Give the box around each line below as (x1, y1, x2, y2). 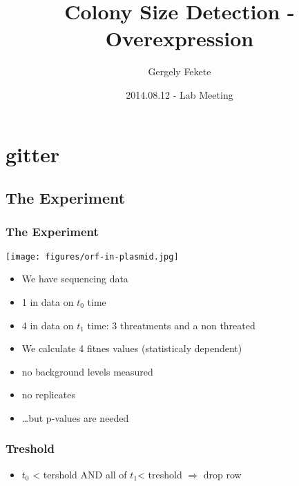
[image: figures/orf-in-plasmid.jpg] (6, 251, 179, 262)
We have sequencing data (21, 271, 128, 286)
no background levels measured (21, 364, 153, 378)
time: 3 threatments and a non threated (87, 318, 255, 332)
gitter (6, 139, 60, 168)
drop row (203, 467, 242, 481)
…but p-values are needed (21, 410, 129, 425)
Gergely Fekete (148, 64, 211, 79)
